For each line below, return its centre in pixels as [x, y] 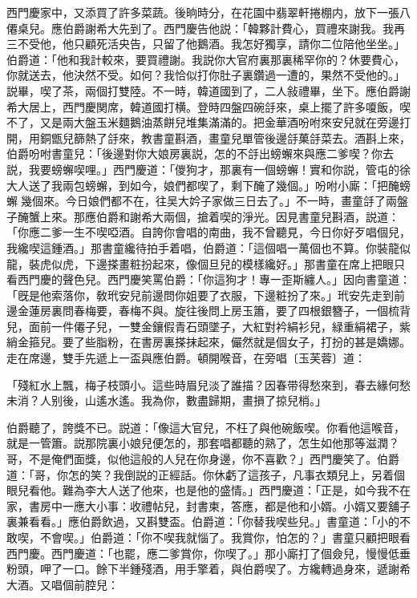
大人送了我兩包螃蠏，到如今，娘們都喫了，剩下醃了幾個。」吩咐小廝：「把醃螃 [208, 185]
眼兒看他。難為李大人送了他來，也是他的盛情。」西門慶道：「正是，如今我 [197, 490]
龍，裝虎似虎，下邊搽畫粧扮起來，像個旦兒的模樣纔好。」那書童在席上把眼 [200, 263]
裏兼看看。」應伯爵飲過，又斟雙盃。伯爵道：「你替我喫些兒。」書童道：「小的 [203, 521]
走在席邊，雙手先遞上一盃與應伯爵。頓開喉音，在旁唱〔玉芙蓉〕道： [186, 358]
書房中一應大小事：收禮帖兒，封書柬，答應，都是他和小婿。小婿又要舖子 [219, 505]
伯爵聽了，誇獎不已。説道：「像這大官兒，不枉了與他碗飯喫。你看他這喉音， [206, 427]
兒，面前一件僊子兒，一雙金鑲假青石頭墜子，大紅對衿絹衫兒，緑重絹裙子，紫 [208, 326]
